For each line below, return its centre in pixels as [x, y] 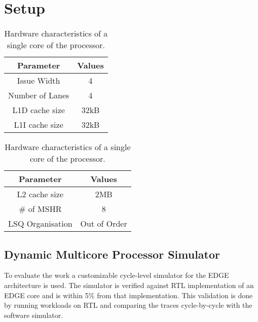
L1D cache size [39, 110]
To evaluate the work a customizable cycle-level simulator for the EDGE [117, 275]
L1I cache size [39, 125]
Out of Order [104, 224]
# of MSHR [40, 209]
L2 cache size [40, 194]
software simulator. [34, 315]
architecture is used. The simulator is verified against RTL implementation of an [129, 285]
